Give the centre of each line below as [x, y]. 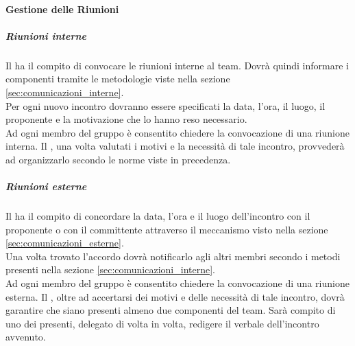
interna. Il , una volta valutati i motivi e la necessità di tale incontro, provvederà [175, 146]
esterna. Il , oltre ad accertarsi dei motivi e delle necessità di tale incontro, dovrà [175, 296]
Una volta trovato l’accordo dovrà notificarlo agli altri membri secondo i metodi [173, 256]
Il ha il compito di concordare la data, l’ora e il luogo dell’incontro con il [158, 216]
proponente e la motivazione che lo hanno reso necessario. [126, 119]
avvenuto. [26, 337]
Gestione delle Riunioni [62, 9]
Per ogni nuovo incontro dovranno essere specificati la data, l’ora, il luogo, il [166, 105]
